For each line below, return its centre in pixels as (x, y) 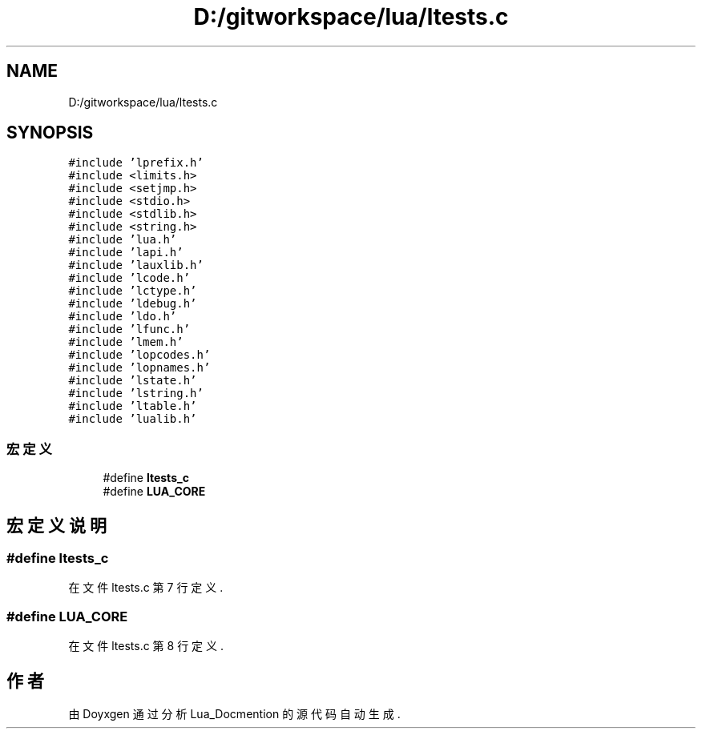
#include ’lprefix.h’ (136, 163)
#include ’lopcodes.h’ (139, 355)
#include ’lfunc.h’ (129, 329)
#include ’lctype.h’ (133, 291)
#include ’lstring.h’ (136, 394)
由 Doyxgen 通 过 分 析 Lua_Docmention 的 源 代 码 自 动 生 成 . (234, 714)
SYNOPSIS (50, 133)
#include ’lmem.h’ (126, 342)
